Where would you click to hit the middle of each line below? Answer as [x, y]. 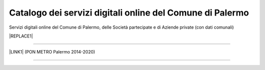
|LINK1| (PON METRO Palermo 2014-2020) [52, 52]
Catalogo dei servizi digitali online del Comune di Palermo [129, 13]
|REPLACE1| [21, 36]
